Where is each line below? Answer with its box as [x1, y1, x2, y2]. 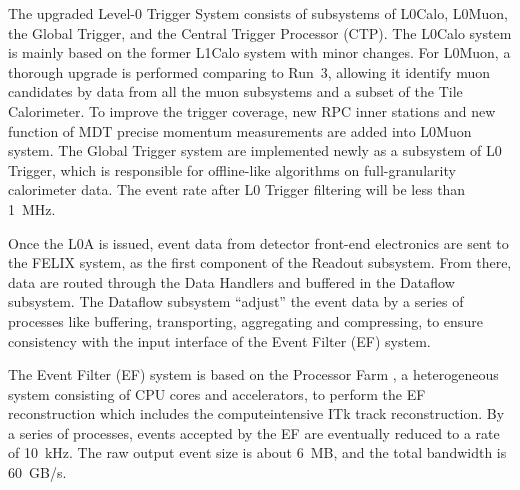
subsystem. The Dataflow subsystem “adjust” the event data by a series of [8, 291, 464, 312]
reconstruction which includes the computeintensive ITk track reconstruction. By [8, 403, 505, 424]
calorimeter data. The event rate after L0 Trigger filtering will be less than [8, 179, 466, 200]
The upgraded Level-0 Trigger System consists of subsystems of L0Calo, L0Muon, [8, 3, 508, 23]
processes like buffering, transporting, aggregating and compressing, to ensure [8, 310, 483, 331]
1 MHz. [8, 198, 56, 219]
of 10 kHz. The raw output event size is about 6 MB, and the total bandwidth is [8, 442, 507, 463]
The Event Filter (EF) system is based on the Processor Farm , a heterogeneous [8, 364, 499, 385]
